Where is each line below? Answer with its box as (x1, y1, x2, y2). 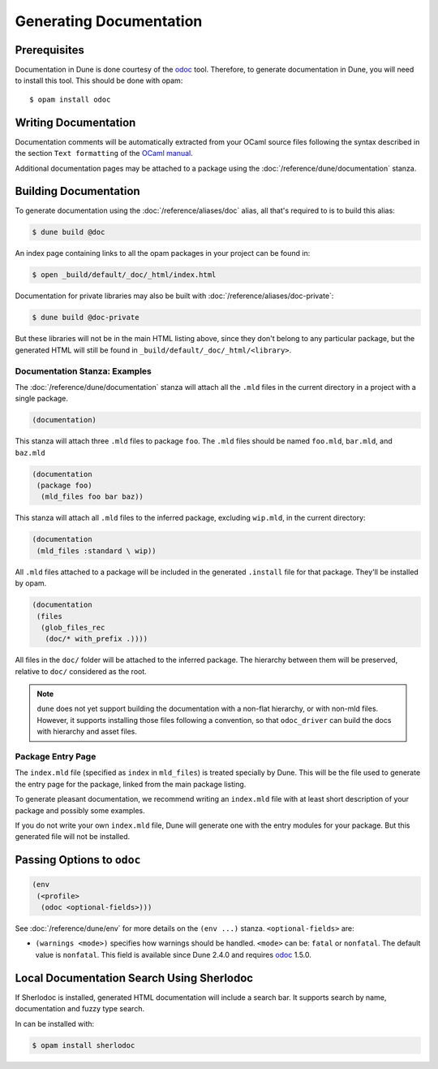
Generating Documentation (15, 12, 203, 30)
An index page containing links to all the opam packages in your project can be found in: (15, 249, 311, 258)
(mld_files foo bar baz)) (41, 492, 144, 501)
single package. (15, 394, 69, 404)
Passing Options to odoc (15, 853, 141, 867)
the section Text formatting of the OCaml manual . (15, 149, 194, 158)
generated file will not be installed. (15, 832, 131, 842)
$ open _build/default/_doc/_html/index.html (32, 270, 217, 279)
